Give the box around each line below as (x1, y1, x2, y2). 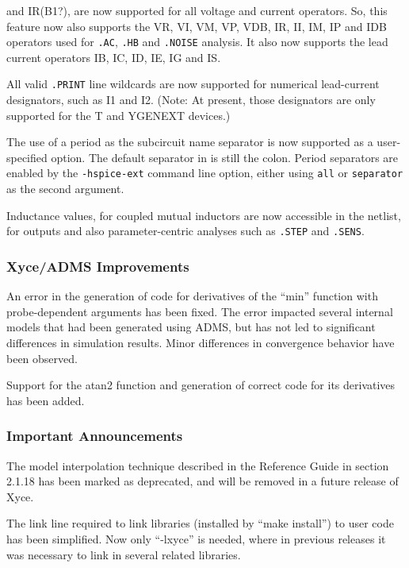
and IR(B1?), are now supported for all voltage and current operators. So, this (6, 2, 388, 18)
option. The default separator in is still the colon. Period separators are (51, 149, 399, 165)
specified (6, 149, 48, 165)
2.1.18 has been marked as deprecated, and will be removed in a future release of (6, 473, 399, 489)
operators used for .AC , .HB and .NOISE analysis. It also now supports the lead (6, 33, 388, 50)
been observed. (6, 350, 78, 366)
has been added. (6, 392, 85, 408)
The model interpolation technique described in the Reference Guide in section (6, 457, 389, 473)
